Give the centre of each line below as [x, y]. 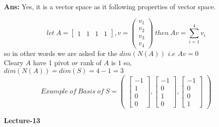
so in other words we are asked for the [61, 53]
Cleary [14, 63]
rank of [91, 63]
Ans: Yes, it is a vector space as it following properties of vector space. [110, 6]
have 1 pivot [51, 63]
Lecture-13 [22, 120]
